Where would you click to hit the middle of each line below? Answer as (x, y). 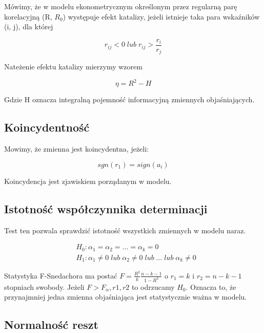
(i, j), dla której (29, 26)
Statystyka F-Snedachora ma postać (61, 275)
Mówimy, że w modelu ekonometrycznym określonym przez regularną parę (121, 6)
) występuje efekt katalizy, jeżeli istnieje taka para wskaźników (161, 16)
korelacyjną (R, (28, 16)
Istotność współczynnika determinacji (106, 208)
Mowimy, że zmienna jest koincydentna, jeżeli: (77, 149)
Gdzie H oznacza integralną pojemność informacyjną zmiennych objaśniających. (129, 99)
